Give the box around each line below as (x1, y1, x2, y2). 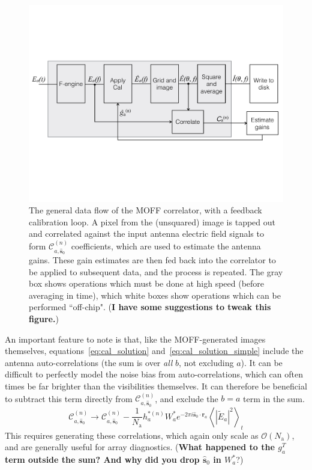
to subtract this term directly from (5, 392, 133, 404)
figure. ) (29, 313, 59, 325)
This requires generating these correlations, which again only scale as (5, 429, 259, 441)
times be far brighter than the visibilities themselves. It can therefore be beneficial (5, 380, 307, 392)
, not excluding (179, 356, 234, 368)
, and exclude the (155, 392, 218, 404)
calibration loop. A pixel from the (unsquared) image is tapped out (29, 215, 275, 228)
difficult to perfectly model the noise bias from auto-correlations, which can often (5, 368, 303, 380)
